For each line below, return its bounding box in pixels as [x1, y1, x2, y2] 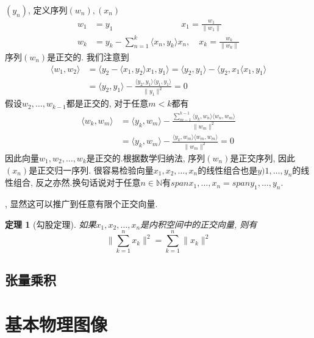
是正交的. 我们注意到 [47, 50, 129, 63]
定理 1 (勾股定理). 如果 [5, 217, 96, 230]
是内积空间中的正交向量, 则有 [140, 217, 257, 230]
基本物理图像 [5, 312, 108, 337]
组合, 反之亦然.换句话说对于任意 [13, 176, 141, 189]
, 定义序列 [28, 4, 68, 16]
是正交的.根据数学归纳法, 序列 [86, 151, 205, 164]
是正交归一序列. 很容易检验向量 [29, 163, 154, 176]
